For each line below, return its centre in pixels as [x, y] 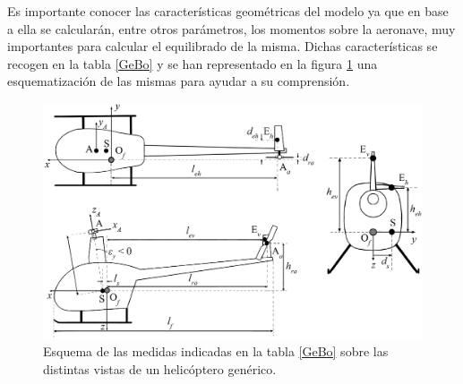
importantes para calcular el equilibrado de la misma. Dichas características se [223, 46]
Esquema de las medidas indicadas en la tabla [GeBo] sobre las [216, 351]
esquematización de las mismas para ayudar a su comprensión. [179, 81]
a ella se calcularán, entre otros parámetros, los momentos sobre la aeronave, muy [231, 28]
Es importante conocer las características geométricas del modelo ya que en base [228, 11]
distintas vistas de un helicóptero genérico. [160, 368]
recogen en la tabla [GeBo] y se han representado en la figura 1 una [193, 63]
